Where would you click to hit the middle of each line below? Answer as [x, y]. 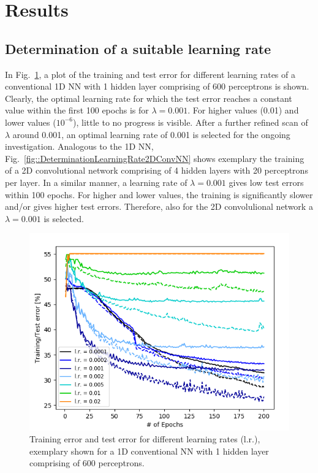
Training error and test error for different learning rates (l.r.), [145, 439]
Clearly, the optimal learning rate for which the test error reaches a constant [149, 98]
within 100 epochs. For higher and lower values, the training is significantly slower [159, 194]
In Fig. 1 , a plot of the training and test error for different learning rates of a [150, 74]
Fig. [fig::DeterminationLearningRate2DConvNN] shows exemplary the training [155, 158]
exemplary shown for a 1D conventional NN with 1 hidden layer [149, 451]
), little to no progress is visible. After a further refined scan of [191, 122]
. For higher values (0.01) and [243, 110]
